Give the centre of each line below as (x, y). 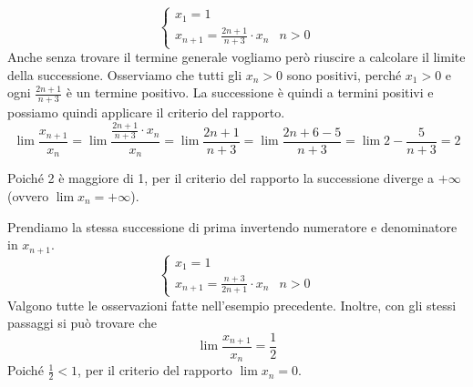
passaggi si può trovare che (82, 323)
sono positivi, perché (344, 74)
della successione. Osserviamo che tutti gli (125, 74)
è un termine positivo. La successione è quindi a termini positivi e (250, 92)
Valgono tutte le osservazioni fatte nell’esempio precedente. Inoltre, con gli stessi (232, 305)
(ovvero (28, 195)
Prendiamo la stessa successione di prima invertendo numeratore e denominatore (232, 226)
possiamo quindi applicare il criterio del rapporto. (146, 112)
